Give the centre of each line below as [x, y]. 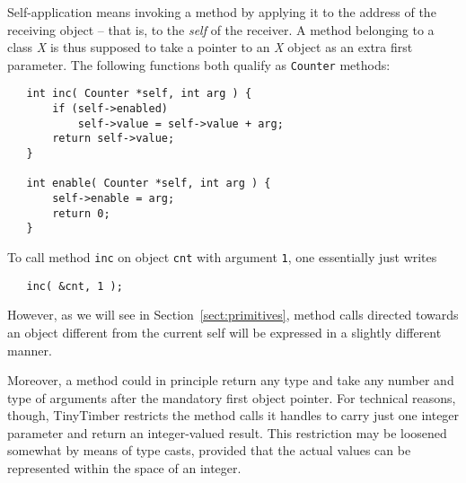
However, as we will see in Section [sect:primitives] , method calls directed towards [233, 315]
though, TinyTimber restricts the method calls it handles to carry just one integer [233, 415]
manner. [30, 350]
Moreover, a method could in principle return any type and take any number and [231, 380]
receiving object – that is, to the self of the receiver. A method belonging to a [221, 29]
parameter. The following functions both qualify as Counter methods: [199, 64]
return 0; [81, 213]
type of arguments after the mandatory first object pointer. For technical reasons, [232, 397]
